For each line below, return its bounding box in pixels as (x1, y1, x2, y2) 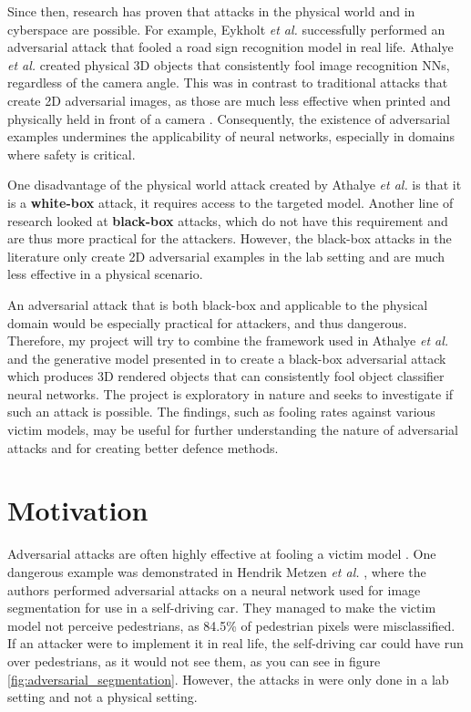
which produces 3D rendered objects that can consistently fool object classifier (7, 366, 445, 386)
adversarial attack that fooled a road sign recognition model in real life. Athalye (7, 37, 454, 57)
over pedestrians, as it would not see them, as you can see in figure (7, 651, 381, 670)
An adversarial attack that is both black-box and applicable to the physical (7, 294, 428, 314)
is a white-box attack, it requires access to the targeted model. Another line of (7, 192, 454, 212)
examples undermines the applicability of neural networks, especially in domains (7, 127, 455, 146)
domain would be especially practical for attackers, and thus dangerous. (7, 313, 407, 332)
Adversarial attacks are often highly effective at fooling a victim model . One (7, 544, 436, 563)
